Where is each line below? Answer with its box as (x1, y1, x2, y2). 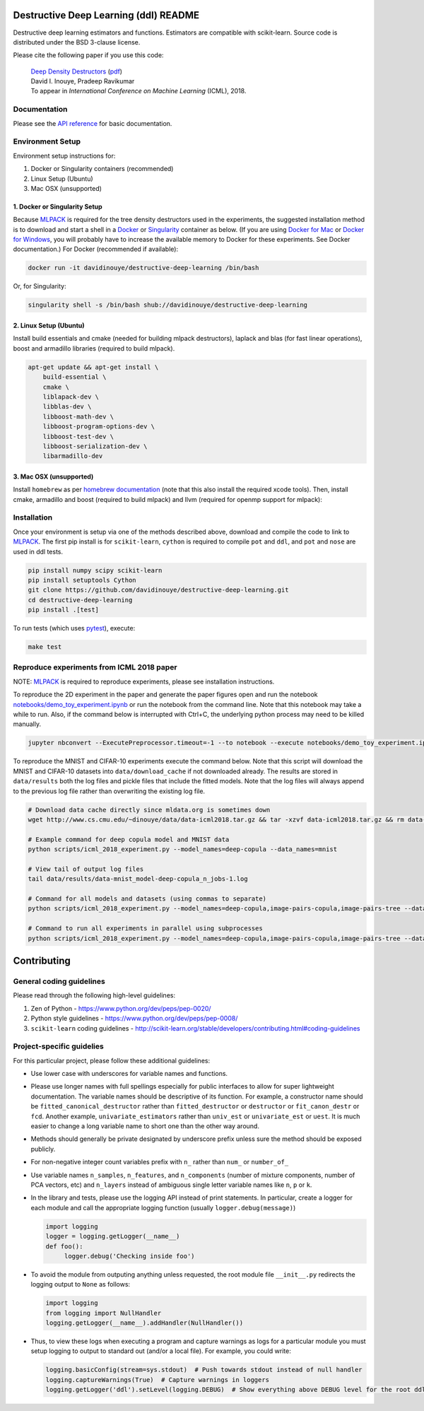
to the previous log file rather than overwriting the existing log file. (13, 787, 205, 795)
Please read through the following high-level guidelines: (13, 991, 176, 1000)
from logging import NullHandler (45, 1308, 162, 1317)
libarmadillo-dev (42, 452, 103, 460)
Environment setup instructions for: (13, 151, 116, 160)
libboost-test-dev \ (42, 432, 114, 440)
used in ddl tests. (13, 547, 64, 556)
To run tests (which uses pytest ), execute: (13, 624, 136, 633)
